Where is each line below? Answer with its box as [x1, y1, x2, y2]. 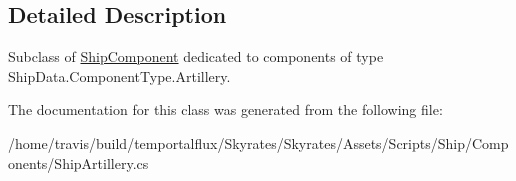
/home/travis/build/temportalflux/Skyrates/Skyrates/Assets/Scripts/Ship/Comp [8, 132, 509, 153]
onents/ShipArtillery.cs [8, 152, 149, 173]
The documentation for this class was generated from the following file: [8, 99, 443, 120]
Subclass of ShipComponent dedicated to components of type [8, 46, 384, 67]
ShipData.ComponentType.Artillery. [8, 65, 231, 86]
